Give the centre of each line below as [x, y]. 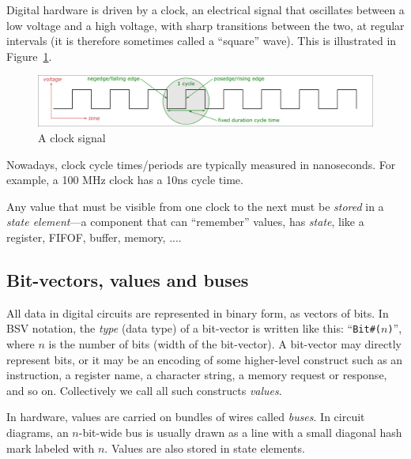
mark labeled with [51, 448]
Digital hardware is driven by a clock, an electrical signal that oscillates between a [205, 9]
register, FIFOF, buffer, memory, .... [94, 237]
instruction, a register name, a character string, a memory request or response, [197, 375]
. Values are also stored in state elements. [205, 448]
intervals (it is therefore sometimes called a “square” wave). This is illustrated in [202, 41]
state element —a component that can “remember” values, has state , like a [185, 222]
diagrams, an [38, 432]
